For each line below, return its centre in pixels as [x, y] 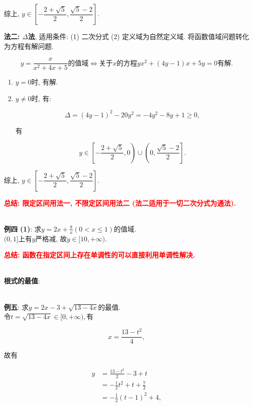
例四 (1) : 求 [23, 228]
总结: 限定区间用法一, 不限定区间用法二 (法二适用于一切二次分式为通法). [120, 203]
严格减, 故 [51, 238]
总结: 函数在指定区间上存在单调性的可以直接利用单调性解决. [100, 255]
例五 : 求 [16, 307]
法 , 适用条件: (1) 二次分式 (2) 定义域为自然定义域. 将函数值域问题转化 [138, 36]
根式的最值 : [22, 281]
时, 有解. [45, 82]
